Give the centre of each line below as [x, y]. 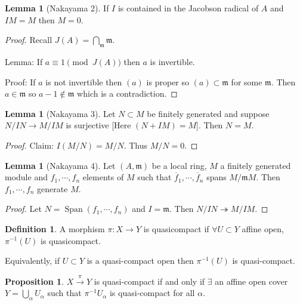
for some [247, 81]
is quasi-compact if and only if [149, 281]
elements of [103, 177]
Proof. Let [23, 209]
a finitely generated [256, 165]
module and [26, 177]
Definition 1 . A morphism [55, 228]
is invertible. [172, 61]
